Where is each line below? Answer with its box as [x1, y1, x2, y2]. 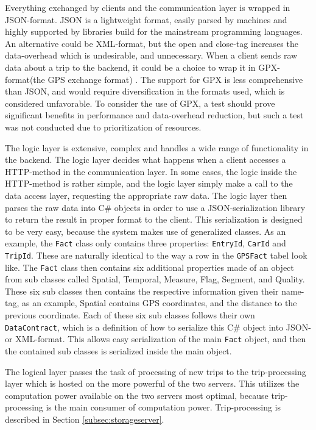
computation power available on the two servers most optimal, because [5, 389, 269, 401]
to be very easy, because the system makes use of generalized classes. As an [5, 224, 286, 237]
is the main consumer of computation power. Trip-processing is [46, 401, 281, 414]
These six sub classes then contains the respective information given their [5, 284, 279, 297]
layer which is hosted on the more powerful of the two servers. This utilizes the [5, 377, 300, 390]
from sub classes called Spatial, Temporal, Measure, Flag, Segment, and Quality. [5, 273, 305, 285]
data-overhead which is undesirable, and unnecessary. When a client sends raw [5, 49, 298, 62]
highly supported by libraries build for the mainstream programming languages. [5, 25, 303, 38]
